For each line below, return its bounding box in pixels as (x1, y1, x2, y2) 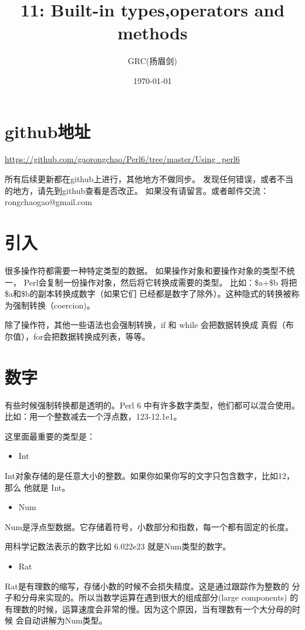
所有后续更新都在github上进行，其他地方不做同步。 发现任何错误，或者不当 (5, 173, 293, 185)
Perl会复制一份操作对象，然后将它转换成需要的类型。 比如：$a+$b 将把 (23, 276, 297, 288)
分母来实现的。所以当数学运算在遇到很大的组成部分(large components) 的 (21, 591, 299, 604)
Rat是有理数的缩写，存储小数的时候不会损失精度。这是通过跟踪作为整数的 (5, 579, 289, 592)
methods (117, 21, 188, 45)
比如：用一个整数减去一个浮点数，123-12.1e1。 (5, 410, 182, 423)
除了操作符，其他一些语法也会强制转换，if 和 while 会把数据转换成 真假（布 (5, 319, 294, 331)
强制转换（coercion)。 (12, 299, 95, 311)
